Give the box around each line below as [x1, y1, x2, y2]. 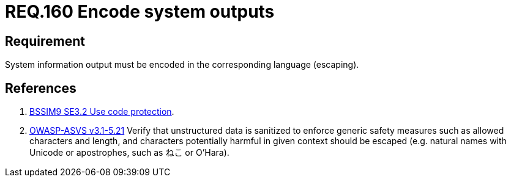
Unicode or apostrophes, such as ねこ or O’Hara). [29, 147, 229, 158]
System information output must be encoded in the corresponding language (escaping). [5, 59, 359, 70]
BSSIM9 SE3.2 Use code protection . [29, 106, 174, 117]
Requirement [5, 33, 86, 49]
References [5, 80, 76, 96]
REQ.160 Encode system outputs [5, 1, 275, 22]
